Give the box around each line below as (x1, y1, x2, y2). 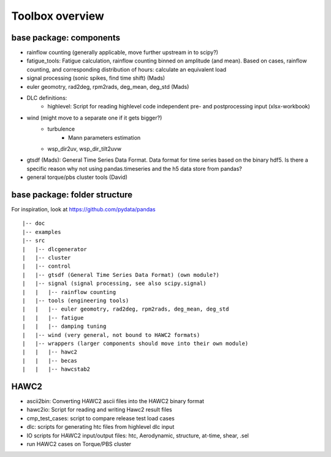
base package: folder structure (11, 189, 133, 200)
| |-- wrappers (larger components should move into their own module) (22, 340, 249, 347)
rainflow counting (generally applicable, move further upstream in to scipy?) (26, 49, 219, 56)
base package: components (11, 32, 121, 43)
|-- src (22, 237, 45, 244)
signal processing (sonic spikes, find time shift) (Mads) (26, 74, 165, 82)
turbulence (47, 126, 75, 133)
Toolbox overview (11, 9, 104, 23)
